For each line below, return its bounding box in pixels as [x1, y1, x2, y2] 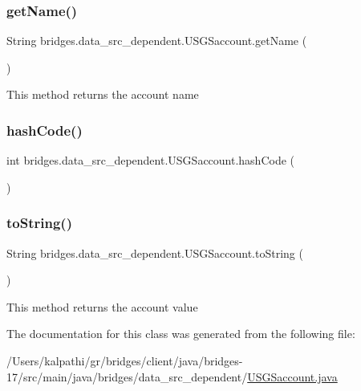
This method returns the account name [6, 86, 199, 103]
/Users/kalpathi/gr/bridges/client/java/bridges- [6, 352, 243, 369]
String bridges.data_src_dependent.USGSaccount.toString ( [6, 244, 303, 261]
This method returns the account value [6, 298, 198, 315]
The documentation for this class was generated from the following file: [6, 325, 355, 342]
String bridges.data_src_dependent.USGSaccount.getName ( [6, 32, 307, 49]
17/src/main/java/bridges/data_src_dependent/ [6, 368, 248, 385]
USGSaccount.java [247, 368, 338, 385]
